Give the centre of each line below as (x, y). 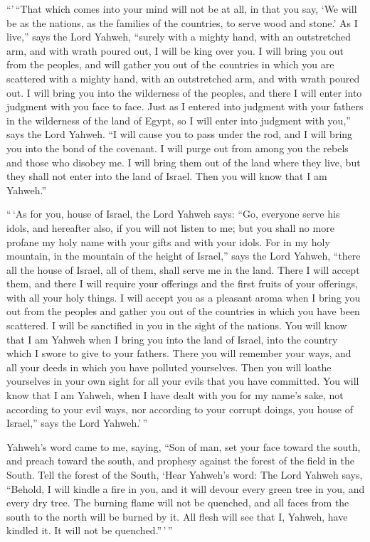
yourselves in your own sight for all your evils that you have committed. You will (183, 381)
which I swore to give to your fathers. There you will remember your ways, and (179, 353)
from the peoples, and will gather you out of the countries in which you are (170, 64)
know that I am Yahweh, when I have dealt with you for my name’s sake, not (175, 395)
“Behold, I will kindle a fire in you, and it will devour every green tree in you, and (186, 488)
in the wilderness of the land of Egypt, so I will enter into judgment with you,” (179, 120)
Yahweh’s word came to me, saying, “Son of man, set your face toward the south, (184, 446)
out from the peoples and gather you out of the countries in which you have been (183, 311)
